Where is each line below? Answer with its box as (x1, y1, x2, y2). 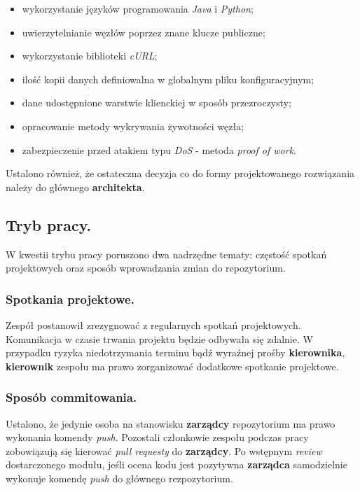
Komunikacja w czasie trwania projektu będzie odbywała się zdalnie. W (6, 331, 313, 346)
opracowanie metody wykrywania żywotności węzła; (22, 118, 244, 133)
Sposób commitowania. (6, 388, 137, 406)
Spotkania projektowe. (6, 290, 134, 307)
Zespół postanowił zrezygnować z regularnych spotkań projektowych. (6, 317, 301, 332)
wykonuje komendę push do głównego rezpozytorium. (6, 470, 233, 485)
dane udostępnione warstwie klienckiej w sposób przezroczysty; (22, 95, 292, 110)
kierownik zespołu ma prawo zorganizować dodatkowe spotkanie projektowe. (6, 358, 339, 373)
